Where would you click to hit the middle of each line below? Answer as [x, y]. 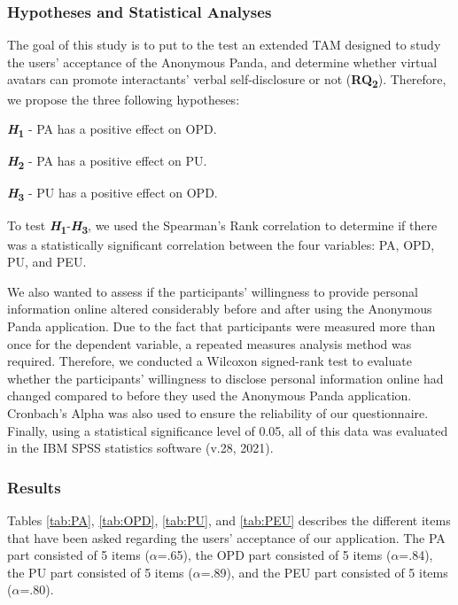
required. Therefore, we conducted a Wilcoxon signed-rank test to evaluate [210, 361]
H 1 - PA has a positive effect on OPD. [112, 130]
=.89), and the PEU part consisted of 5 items [324, 572]
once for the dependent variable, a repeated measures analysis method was [210, 343]
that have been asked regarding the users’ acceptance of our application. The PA [226, 537]
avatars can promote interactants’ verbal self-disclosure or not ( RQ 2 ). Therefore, [227, 81]
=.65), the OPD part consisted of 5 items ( [274, 555]
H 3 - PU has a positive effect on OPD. [113, 194]
